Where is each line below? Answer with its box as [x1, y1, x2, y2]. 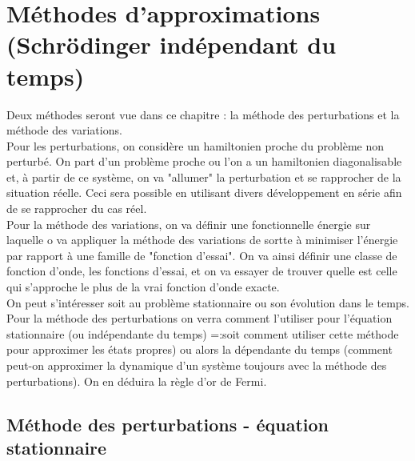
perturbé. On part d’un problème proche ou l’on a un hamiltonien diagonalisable [6, 153, 402, 170]
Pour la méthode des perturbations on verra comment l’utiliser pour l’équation [6, 310, 393, 327]
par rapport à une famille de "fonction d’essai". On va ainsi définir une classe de [6, 247, 397, 263]
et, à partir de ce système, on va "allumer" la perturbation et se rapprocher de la [6, 168, 401, 185]
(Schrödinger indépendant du [6, 28, 337, 61]
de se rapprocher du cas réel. [6, 200, 147, 217]
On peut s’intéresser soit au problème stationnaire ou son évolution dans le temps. [6, 294, 409, 311]
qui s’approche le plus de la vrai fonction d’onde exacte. [6, 279, 280, 295]
